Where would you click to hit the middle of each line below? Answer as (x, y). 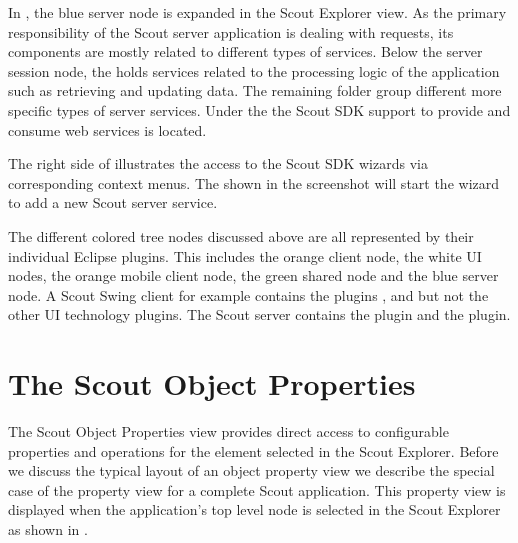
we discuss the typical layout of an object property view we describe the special (251, 470)
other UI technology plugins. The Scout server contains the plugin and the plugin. (259, 314)
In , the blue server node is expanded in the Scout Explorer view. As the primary (257, 12)
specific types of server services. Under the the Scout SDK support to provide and (259, 109)
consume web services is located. (107, 129)
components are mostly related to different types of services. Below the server (245, 51)
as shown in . (48, 529)
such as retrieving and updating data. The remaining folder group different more (255, 90)
